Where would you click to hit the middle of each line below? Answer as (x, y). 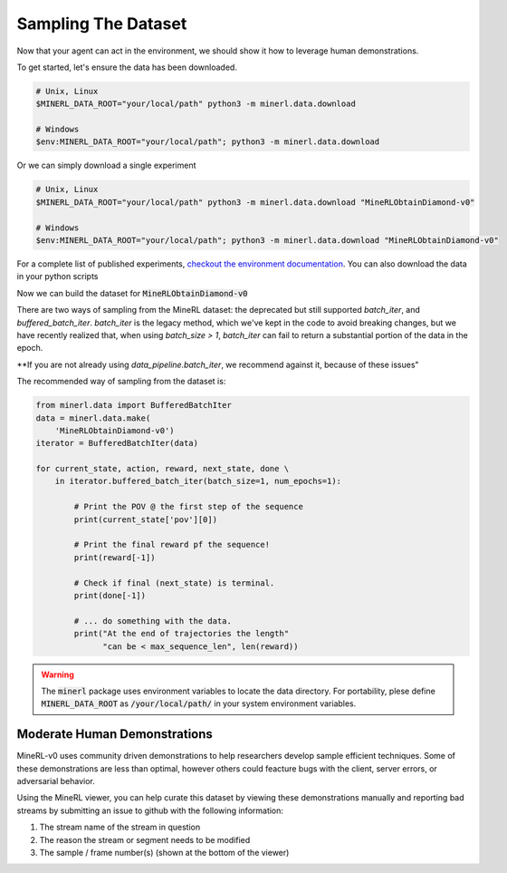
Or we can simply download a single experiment (106, 165)
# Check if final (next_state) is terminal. (174, 583)
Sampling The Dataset (102, 24)
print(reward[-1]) (115, 557)
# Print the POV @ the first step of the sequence (188, 507)
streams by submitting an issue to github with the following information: (150, 810)
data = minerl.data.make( (93, 418)
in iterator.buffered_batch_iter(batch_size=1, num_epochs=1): (198, 481)
